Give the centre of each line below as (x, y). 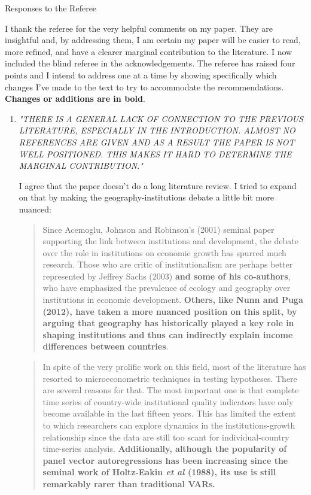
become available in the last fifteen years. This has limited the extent (170, 413)
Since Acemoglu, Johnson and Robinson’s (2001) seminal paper (158, 229)
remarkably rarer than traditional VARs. (129, 483)
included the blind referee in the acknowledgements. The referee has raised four (150, 63)
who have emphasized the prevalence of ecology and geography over (167, 288)
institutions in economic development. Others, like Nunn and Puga (173, 300)
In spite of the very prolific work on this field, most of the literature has (174, 367)
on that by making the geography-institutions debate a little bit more (146, 197)
